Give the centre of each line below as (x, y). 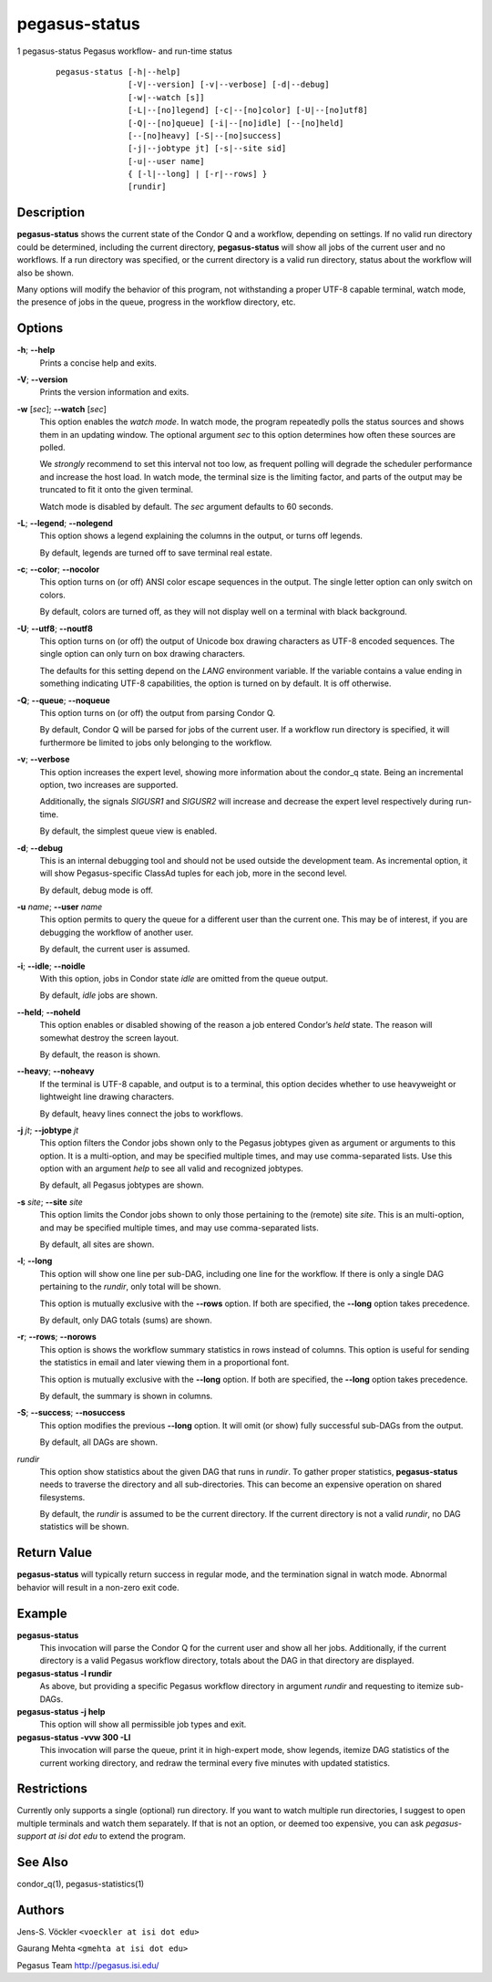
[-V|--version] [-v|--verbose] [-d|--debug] (229, 85)
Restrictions (52, 1789)
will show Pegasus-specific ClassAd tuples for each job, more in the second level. (194, 873)
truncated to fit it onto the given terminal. (116, 490)
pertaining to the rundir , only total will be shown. (130, 1287)
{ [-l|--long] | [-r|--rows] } (198, 174)
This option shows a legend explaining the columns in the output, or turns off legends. (201, 536)
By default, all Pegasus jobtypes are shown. (122, 1185)
